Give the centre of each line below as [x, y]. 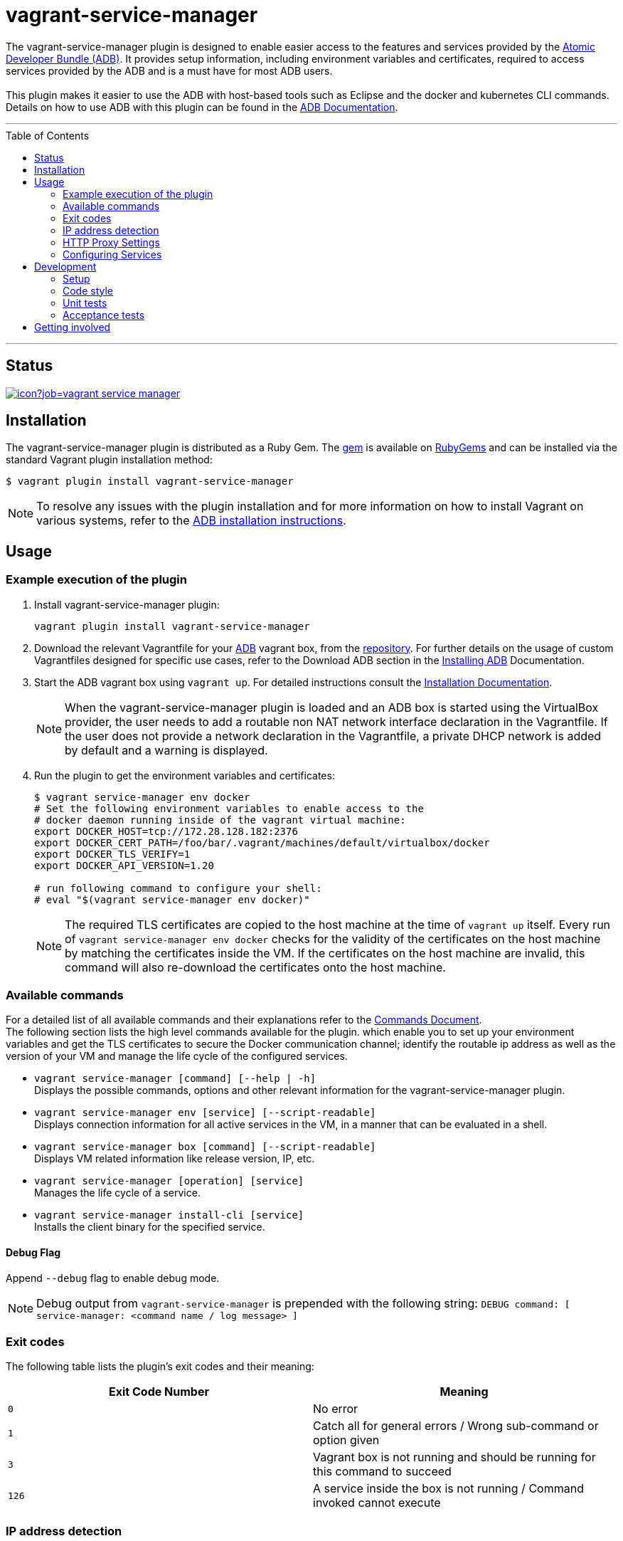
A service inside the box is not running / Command [448, 1489]
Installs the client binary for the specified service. [150, 1227]
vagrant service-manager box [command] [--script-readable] [205, 1147]
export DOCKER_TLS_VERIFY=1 [112, 854]
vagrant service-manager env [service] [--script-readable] [205, 1113]
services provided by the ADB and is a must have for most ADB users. [169, 70]
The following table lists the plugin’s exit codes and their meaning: [160, 1367]
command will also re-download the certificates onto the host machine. [255, 967]
